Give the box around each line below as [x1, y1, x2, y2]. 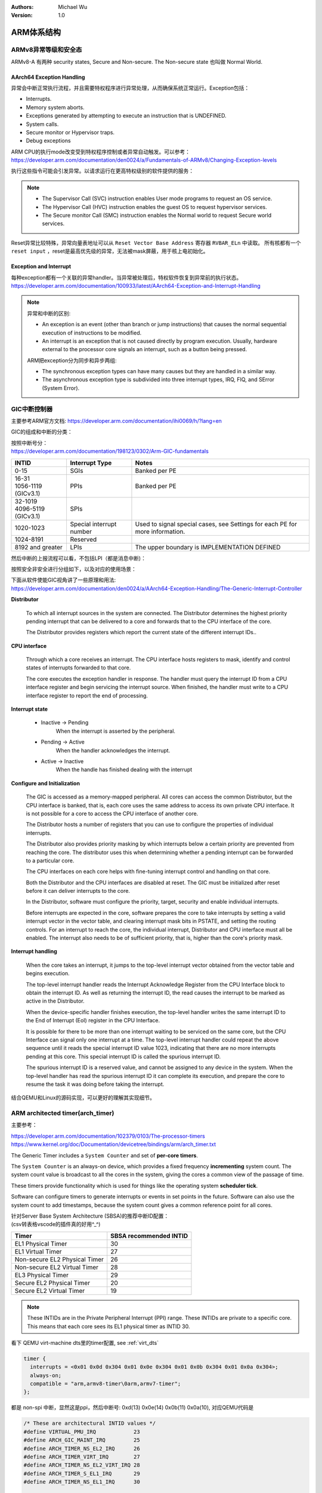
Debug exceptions [26, 137, 71, 145]
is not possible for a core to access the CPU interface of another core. [26, 810, 199, 817]
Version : [11, 12, 33, 19]
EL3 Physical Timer [14, 1271, 69, 1279]
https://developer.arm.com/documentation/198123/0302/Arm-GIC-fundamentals [11, 448, 209, 455]
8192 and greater [14, 543, 63, 551]
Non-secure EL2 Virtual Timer [14, 1263, 98, 1271]
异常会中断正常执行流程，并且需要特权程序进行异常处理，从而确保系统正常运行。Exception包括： [11, 84, 250, 91]
